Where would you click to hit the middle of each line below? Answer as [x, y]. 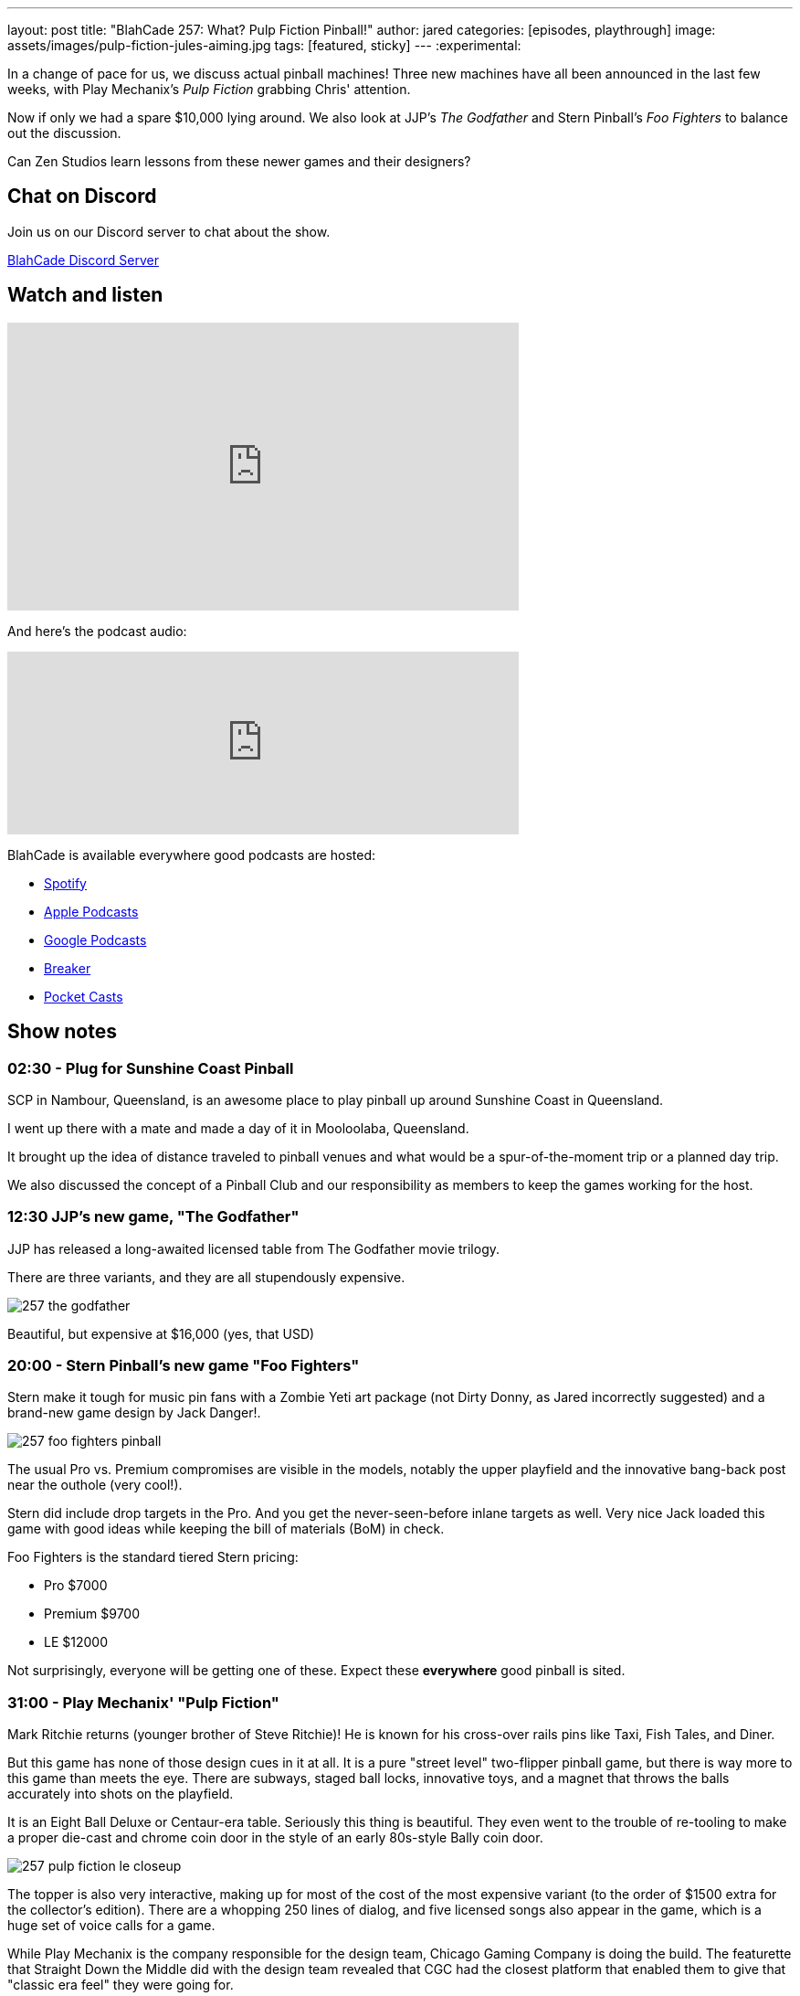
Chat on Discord [82, 196]
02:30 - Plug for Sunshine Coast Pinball [151, 1068]
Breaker [68, 968]
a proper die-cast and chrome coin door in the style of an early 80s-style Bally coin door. [275, 1838]
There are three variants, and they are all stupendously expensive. [206, 1277]
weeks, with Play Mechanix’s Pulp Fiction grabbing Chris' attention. [209, 89]
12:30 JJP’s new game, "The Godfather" [153, 1217]
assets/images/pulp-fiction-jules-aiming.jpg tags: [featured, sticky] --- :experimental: [264, 45]
